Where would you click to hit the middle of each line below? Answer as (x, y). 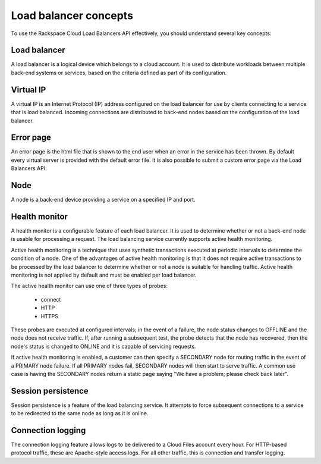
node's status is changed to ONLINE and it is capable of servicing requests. (103, 346)
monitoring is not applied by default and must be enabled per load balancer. (104, 275)
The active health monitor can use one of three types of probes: (89, 286)
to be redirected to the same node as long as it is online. (80, 413)
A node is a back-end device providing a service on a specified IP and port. (103, 200)
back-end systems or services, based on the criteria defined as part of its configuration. (119, 73)
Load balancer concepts (72, 15)
